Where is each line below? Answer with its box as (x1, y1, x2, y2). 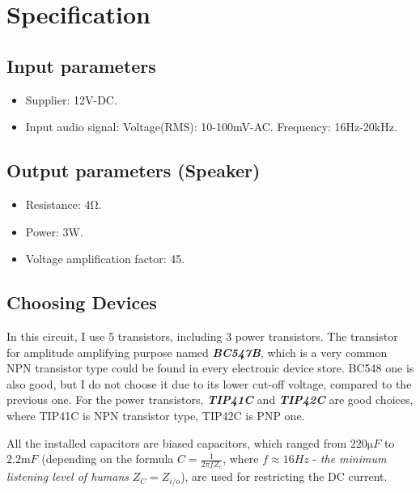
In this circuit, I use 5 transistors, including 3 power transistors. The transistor (6, 327, 398, 344)
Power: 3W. (25, 223, 83, 240)
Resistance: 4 (25, 195, 91, 212)
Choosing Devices (6, 290, 157, 315)
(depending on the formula (41, 450, 174, 467)
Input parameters (6, 53, 156, 78)
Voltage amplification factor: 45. (25, 250, 185, 267)
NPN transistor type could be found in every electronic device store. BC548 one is (6, 359, 414, 376)
